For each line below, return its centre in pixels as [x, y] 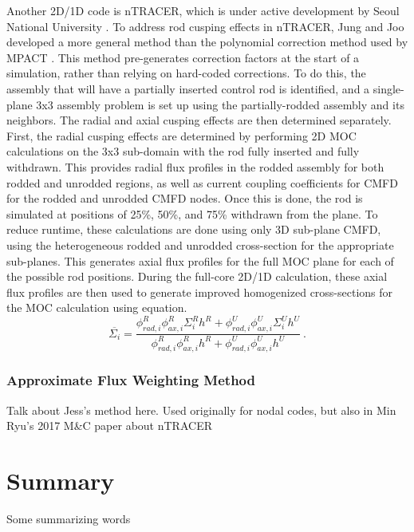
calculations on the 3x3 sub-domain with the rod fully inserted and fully [183, 151]
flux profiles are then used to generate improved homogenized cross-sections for [200, 292]
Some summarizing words [69, 518]
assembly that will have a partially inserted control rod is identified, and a [188, 88]
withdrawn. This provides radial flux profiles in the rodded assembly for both [195, 166]
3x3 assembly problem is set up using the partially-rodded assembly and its [220, 104]
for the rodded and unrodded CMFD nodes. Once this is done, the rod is [185, 198]
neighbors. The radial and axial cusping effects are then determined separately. [199, 120]
